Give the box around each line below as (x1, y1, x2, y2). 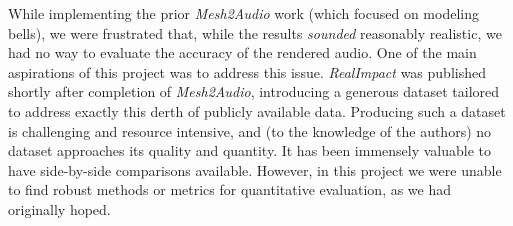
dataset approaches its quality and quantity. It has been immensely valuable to (8, 140, 492, 161)
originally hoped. (8, 198, 111, 219)
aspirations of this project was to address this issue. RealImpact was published (8, 61, 486, 82)
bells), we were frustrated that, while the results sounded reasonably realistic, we (8, 22, 502, 43)
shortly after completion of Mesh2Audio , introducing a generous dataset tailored (8, 81, 500, 102)
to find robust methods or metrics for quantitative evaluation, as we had (8, 179, 452, 200)
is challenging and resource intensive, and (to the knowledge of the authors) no (8, 120, 492, 141)
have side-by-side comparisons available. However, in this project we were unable (8, 159, 502, 180)
